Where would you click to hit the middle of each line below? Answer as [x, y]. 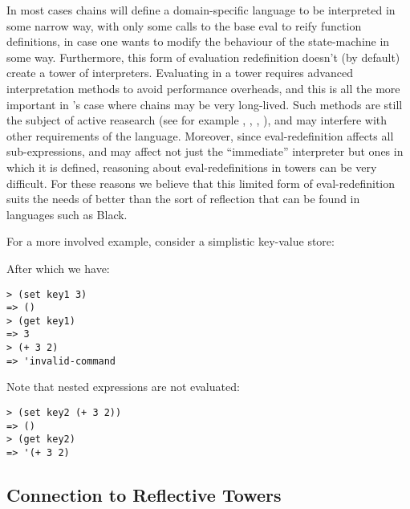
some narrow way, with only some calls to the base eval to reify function [184, 25]
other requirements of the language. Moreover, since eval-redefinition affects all [200, 135]
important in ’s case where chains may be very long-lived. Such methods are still [205, 104]
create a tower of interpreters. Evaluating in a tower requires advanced [180, 73]
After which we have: [58, 268]
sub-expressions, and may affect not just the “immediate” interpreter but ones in [205, 151]
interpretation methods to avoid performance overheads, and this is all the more [203, 88]
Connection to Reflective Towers [144, 495]
